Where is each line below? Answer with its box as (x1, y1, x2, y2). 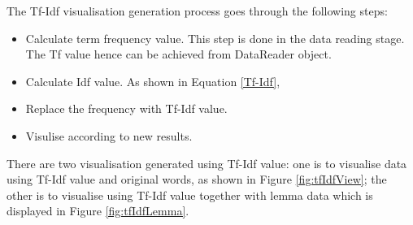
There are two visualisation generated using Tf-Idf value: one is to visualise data (7, 154, 407, 171)
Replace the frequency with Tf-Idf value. (25, 100, 228, 117)
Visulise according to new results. (25, 127, 193, 144)
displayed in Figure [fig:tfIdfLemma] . (7, 202, 189, 219)
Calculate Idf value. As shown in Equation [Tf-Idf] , (25, 72, 280, 89)
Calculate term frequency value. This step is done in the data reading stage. (25, 29, 405, 46)
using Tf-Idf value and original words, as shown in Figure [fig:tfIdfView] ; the (7, 171, 387, 188)
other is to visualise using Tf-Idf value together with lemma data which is (7, 186, 373, 203)
